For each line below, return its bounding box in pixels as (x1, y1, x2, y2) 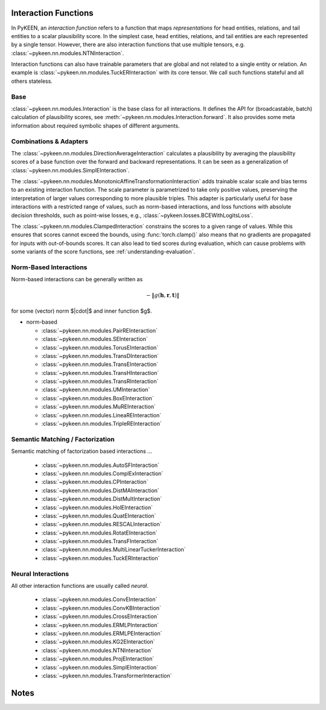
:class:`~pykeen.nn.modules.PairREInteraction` (41, 327, 158, 334)
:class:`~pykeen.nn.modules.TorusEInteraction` (41, 344, 159, 351)
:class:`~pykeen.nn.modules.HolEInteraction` (41, 504, 153, 511)
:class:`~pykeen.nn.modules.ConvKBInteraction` (41, 604, 161, 611)
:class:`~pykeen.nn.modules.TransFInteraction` (41, 538, 158, 545)
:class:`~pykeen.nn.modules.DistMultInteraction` (41, 495, 162, 503)
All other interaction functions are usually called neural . (11, 582, 149, 589)
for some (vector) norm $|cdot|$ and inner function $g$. (11, 307, 152, 314)
